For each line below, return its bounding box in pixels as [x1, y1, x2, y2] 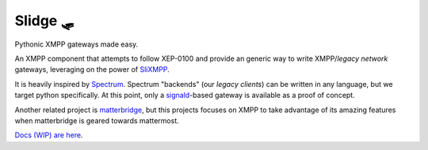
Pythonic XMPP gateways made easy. [14, 39, 139, 49]
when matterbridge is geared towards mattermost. [14, 115, 180, 126]
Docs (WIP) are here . [14, 130, 83, 140]
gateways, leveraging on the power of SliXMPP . [14, 65, 170, 74]
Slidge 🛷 [14, 12, 75, 29]
